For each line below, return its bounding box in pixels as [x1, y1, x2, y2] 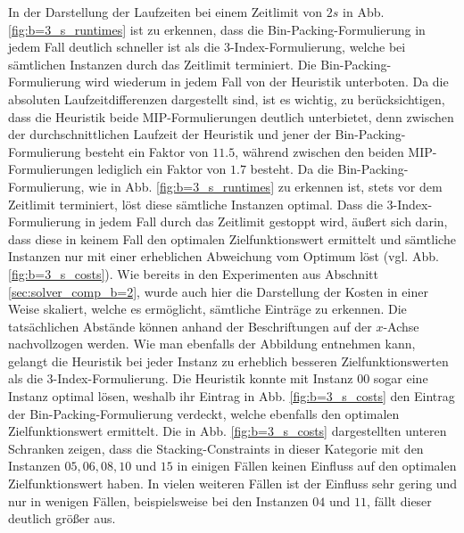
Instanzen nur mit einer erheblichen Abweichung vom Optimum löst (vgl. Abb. [8, 247, 439, 266]
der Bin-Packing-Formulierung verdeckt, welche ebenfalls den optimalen [8, 404, 400, 422]
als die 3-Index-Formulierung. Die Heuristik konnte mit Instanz [8, 369, 353, 388]
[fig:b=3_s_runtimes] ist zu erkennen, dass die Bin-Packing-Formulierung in [8, 20, 426, 38]
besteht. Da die [250, 160, 334, 178]
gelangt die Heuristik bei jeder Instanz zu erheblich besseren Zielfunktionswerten [8, 351, 449, 370]
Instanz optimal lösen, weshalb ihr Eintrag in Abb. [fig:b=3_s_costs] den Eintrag [8, 387, 455, 406]
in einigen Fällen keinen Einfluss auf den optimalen [177, 456, 457, 475]
